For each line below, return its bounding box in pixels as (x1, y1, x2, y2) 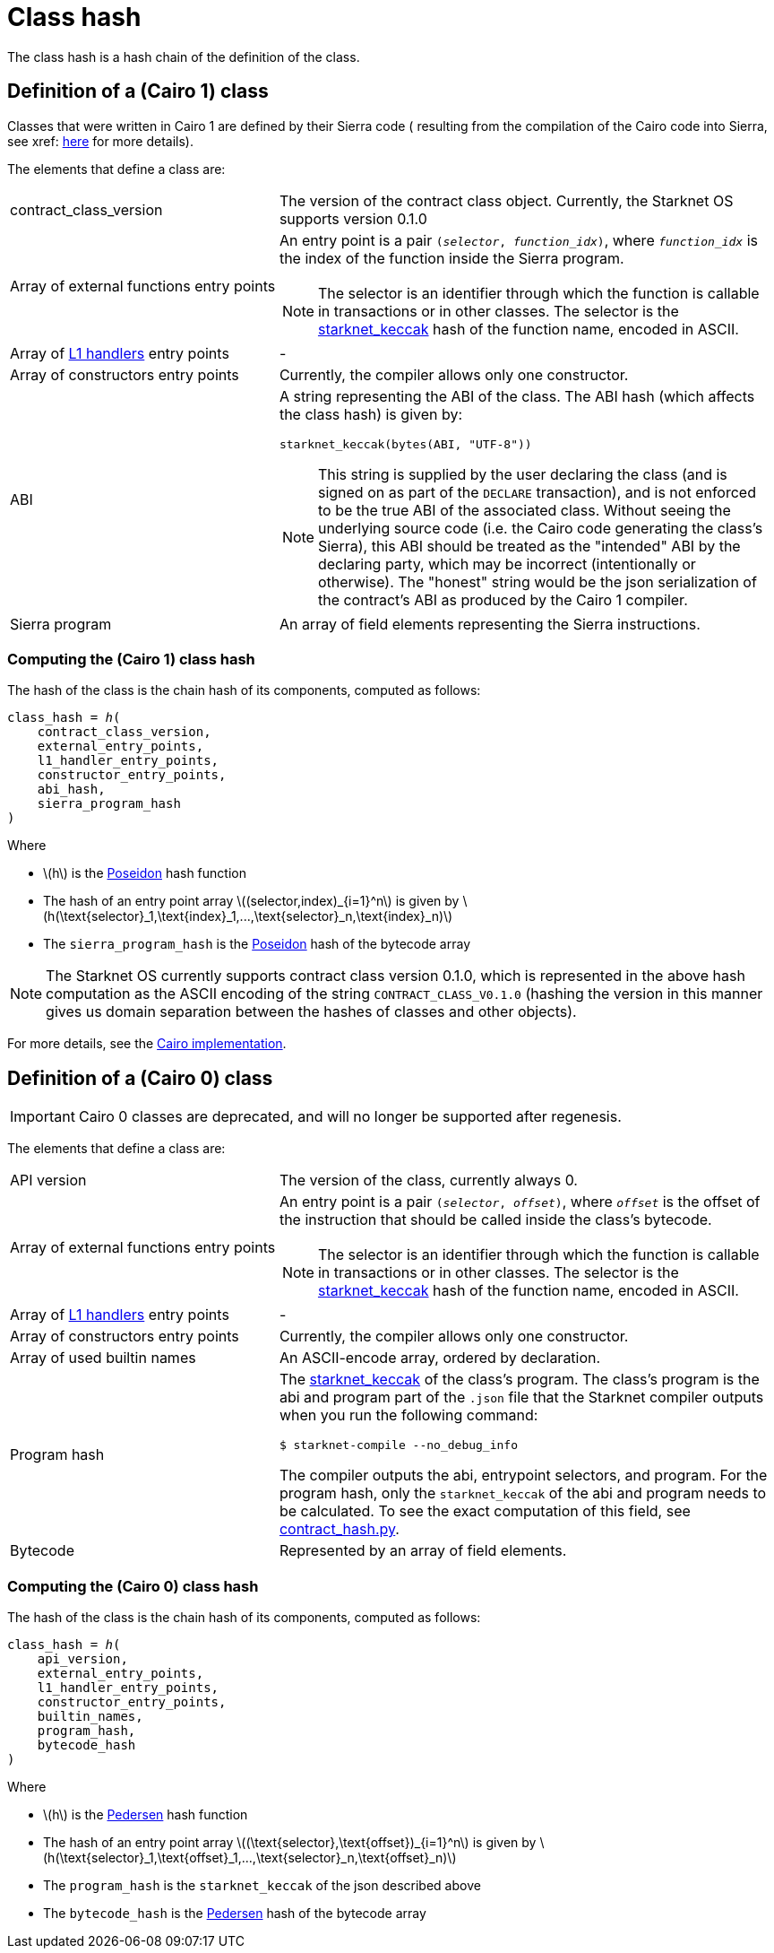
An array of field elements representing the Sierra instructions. (279, 614, 701, 633)
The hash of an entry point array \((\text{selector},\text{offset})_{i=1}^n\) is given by (43, 1834, 537, 1850)
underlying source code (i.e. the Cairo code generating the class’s (317, 518, 763, 537)
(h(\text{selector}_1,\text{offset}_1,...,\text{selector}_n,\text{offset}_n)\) (43, 1849, 457, 1865)
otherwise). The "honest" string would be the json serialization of (317, 572, 757, 591)
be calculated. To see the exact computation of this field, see (279, 1502, 691, 1521)
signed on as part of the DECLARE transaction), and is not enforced (317, 482, 756, 501)
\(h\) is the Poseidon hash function (43, 865, 246, 881)
